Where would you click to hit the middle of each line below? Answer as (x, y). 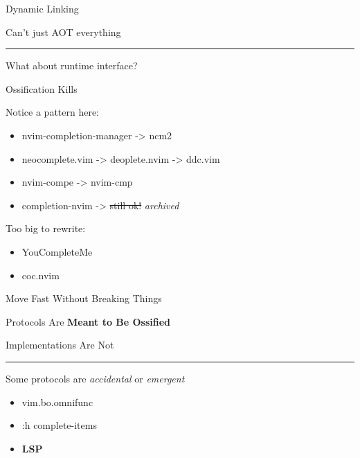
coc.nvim (40, 275)
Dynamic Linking (42, 8)
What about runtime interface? (72, 65)
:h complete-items (59, 425)
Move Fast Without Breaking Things (84, 298)
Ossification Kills (42, 88)
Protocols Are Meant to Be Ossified (88, 321)
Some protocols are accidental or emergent (95, 378)
